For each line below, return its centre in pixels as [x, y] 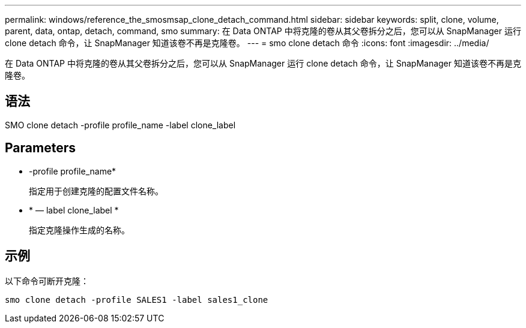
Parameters [40, 148]
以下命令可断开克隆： [47, 281]
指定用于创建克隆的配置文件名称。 [96, 191]
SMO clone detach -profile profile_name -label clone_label [120, 125]
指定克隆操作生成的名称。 [79, 230]
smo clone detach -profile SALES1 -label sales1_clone [137, 300]
